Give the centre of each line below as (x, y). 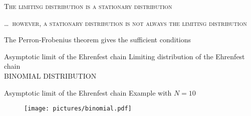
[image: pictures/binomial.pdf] (78, 109)
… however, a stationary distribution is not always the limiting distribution (125, 23)
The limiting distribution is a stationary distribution (88, 6)
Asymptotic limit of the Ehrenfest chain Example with (88, 92)
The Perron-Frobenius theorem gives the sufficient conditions (98, 40)
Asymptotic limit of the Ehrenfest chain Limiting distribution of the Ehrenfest (124, 56)
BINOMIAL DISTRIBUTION (50, 75)
